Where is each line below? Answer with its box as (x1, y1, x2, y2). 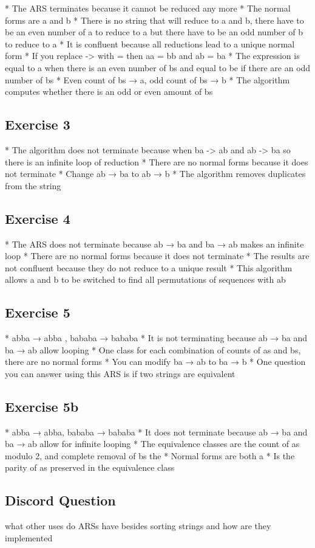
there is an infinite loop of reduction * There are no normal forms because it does (5, 155, 308, 168)
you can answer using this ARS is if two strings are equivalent (5, 367, 235, 380)
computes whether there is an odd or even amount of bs (5, 85, 213, 98)
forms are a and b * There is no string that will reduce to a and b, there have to (5, 13, 304, 26)
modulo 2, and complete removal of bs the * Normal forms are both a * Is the (5, 449, 295, 462)
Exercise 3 (5, 115, 70, 134)
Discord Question (5, 491, 116, 510)
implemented (5, 531, 53, 544)
